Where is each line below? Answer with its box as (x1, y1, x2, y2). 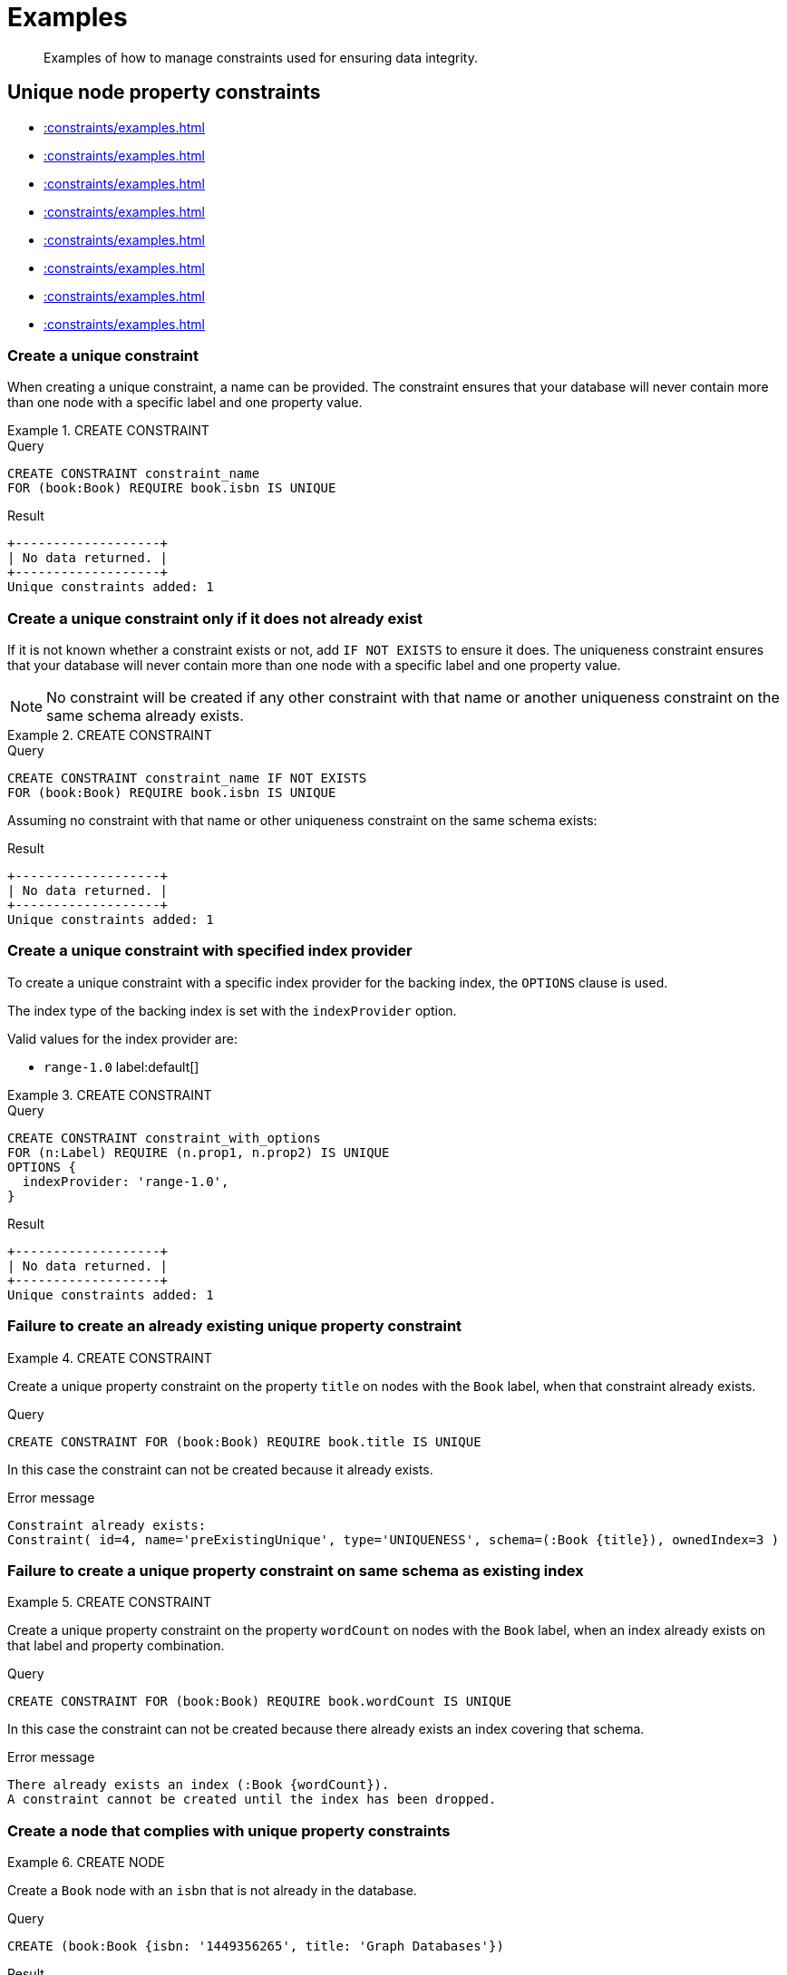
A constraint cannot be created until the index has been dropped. (7, 1792, 497, 1807)
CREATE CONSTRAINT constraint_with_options (7, 1130, 321, 1145)
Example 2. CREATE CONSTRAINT (7, 727, 212, 744)
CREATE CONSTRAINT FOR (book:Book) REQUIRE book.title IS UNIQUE (7, 1434, 481, 1449)
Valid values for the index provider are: (7, 1030, 238, 1046)
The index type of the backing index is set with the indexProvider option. (7, 1002, 457, 1018)
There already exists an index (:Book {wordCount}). (7, 1777, 390, 1793)
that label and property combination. (7, 1638, 225, 1654)
